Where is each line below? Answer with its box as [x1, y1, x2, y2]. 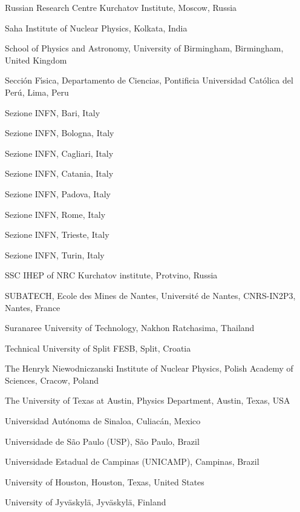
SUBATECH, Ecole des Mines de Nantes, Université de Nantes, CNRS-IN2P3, [5, 289, 296, 301]
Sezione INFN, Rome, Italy [5, 208, 106, 220]
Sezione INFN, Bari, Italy [5, 106, 100, 119]
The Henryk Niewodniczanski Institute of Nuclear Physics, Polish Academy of [5, 362, 293, 375]
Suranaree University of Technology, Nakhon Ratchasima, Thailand [5, 321, 255, 334]
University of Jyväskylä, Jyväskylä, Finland [5, 496, 166, 508]
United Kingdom [5, 53, 67, 66]
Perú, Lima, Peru [5, 85, 69, 98]
